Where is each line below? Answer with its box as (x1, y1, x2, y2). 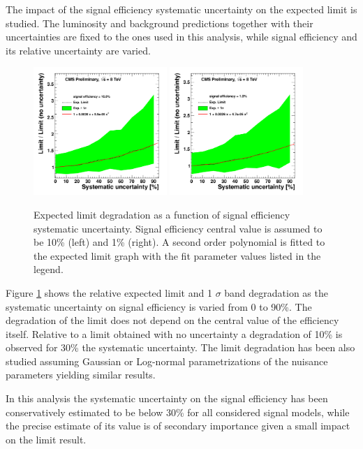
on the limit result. (6, 432, 87, 446)
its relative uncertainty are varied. (6, 43, 151, 57)
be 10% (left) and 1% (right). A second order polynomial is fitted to (34, 235, 325, 249)
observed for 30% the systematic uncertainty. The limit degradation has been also (6, 340, 355, 355)
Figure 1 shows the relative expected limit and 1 (6, 285, 212, 300)
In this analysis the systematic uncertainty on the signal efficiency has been (6, 391, 328, 406)
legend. (34, 262, 64, 277)
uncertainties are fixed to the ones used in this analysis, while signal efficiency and (6, 29, 357, 44)
